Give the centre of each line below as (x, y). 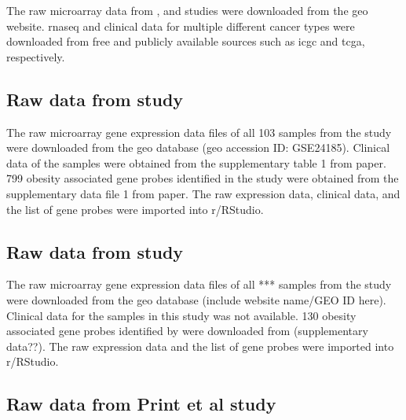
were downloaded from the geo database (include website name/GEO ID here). (196, 299)
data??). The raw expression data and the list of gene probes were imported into (200, 346)
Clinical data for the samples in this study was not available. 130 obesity (181, 315)
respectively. (36, 56)
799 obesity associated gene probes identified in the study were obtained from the (203, 178)
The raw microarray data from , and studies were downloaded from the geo (187, 10)
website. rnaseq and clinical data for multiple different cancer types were (181, 26)
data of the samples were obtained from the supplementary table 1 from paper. (196, 162)
